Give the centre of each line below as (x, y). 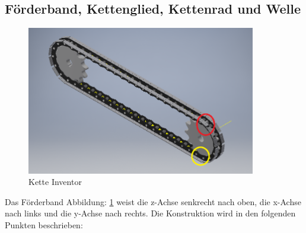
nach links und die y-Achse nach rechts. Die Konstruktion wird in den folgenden (150, 213)
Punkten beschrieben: (44, 225)
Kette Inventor (55, 182)
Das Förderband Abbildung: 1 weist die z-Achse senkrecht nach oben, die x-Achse (153, 201)
